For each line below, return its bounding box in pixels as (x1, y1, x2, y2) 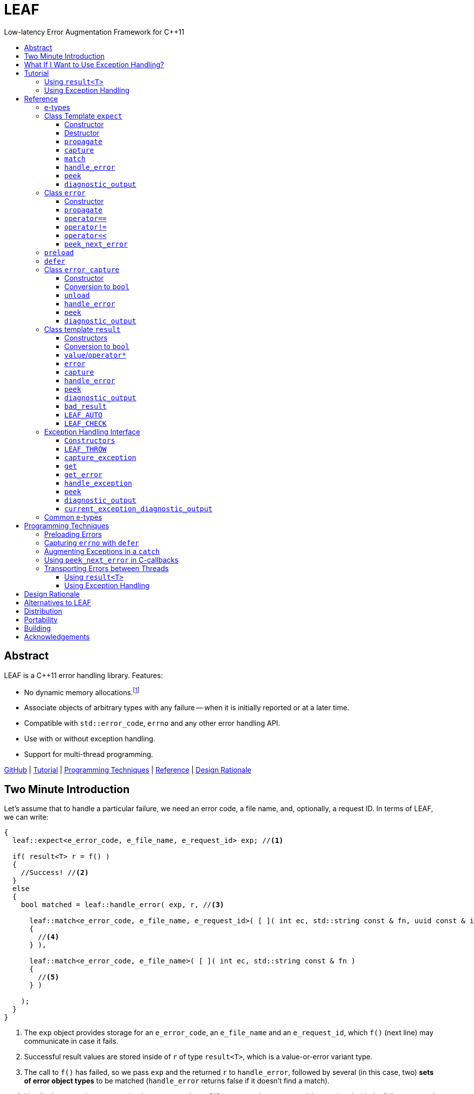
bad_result (64, 402, 107, 410)
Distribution (24, 606, 62, 615)
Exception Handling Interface (44, 427, 140, 436)
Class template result (44, 324, 121, 334)
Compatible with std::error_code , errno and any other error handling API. (24, 719, 280, 728)
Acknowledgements (24, 632, 90, 641)
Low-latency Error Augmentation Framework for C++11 (4, 27, 184, 36)
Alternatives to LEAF (24, 598, 91, 607)
